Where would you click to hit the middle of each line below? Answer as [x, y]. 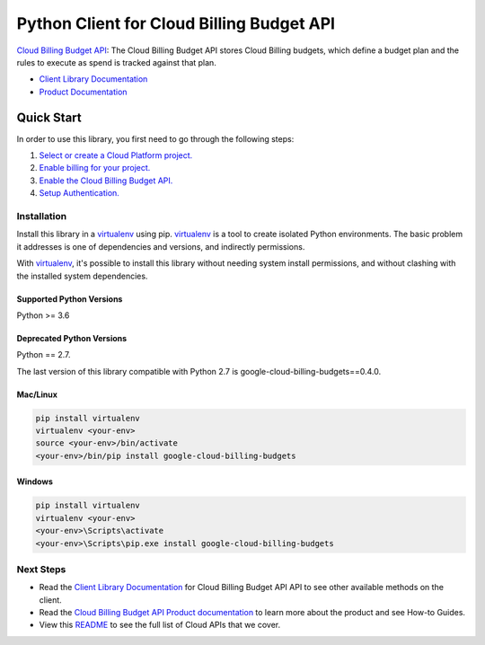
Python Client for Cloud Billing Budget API [176, 23]
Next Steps [41, 569]
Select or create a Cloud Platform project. [116, 155]
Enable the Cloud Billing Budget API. [106, 181]
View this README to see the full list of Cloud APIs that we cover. [160, 625]
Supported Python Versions [70, 299]
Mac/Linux [37, 394]
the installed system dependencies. [82, 276]
